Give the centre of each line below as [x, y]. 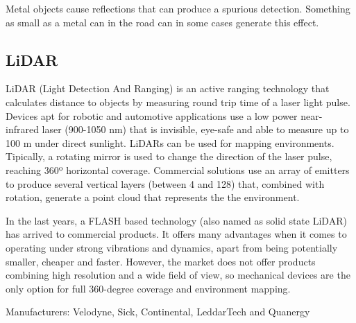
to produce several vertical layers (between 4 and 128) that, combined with [165, 183]
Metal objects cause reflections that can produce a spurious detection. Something [178, 8]
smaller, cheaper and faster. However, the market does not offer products [161, 261]
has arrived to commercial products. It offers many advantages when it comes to [176, 234]
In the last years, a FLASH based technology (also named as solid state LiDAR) [176, 220]
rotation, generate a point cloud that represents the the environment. [153, 197]
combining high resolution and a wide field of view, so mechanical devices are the [178, 275]
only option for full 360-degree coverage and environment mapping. [148, 288]
